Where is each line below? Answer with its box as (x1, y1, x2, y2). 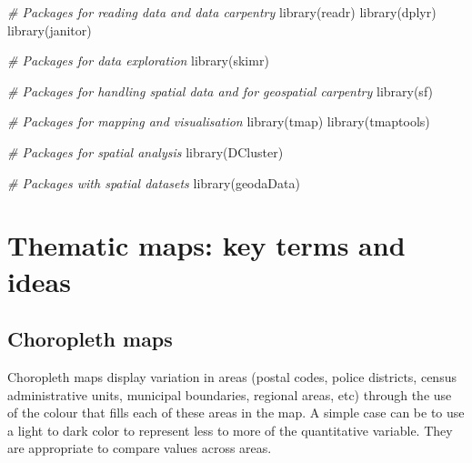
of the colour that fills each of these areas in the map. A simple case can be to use (7, 403, 465, 422)
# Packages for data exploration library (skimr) (7, 51, 269, 70)
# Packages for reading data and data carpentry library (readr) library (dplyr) (7, 3, 437, 21)
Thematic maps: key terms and (7, 226, 406, 264)
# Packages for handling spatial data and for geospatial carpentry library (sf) (7, 81, 434, 100)
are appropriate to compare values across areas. (7, 438, 272, 458)
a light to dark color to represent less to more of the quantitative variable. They (7, 420, 453, 439)
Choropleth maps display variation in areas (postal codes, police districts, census (7, 367, 457, 386)
